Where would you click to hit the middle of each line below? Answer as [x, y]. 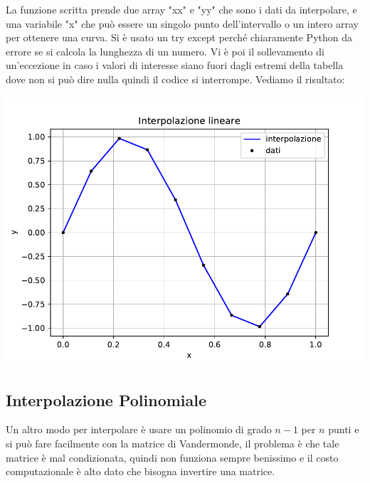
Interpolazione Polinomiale [106, 399]
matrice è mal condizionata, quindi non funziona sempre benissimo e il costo [172, 457]
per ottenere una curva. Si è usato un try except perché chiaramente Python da [179, 37]
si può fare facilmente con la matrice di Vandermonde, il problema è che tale [173, 443]
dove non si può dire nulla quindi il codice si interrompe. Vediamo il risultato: [175, 79]
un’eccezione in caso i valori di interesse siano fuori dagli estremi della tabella [175, 65]
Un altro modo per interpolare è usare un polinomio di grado [139, 429]
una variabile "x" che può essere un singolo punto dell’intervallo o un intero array [182, 23]
